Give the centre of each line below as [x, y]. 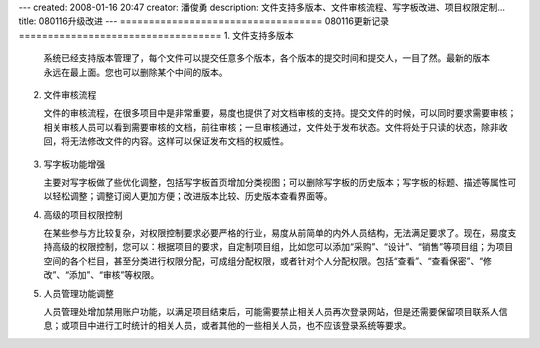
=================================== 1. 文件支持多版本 [156, 35]
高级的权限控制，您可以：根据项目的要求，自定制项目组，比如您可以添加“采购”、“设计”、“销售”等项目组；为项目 [282, 247]
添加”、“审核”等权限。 [114, 275]
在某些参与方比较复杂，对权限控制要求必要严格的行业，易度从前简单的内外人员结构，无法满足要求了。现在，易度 [275, 233]
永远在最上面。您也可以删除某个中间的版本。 [135, 72]
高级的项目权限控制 [83, 214]
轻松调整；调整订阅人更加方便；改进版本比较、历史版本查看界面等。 [192, 196]
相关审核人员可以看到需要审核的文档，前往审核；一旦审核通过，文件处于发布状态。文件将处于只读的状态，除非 [271, 127]
